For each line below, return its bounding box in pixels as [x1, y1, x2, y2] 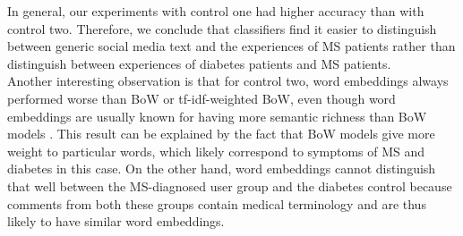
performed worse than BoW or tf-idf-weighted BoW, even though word [7, 88, 396, 107]
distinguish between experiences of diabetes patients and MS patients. [7, 54, 391, 72]
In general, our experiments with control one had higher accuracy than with [7, 2, 424, 20]
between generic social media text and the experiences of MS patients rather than [7, 37, 456, 55]
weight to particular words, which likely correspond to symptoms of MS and [7, 141, 425, 160]
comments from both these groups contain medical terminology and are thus [7, 194, 426, 213]
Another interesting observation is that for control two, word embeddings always [7, 72, 449, 90]
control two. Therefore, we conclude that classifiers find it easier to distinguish [7, 19, 437, 38]
